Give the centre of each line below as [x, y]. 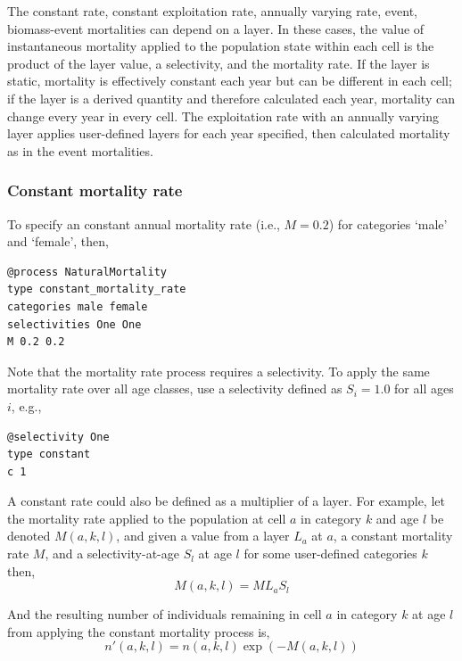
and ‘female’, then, [58, 241]
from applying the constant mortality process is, [139, 631]
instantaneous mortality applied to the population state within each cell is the [221, 46]
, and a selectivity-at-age [112, 554]
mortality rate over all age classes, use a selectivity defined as [175, 388]
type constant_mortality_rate [97, 289]
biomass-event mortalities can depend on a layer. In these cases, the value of [216, 28]
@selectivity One [58, 437]
